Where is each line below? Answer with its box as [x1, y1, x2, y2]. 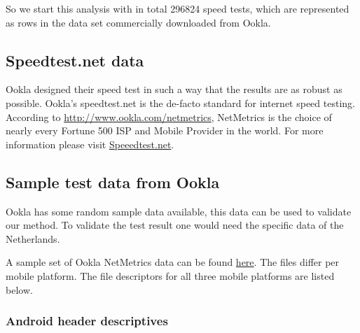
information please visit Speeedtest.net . [6, 136, 174, 151]
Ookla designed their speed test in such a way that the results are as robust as [6, 82, 342, 97]
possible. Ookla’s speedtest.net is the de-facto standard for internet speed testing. [6, 95, 355, 110]
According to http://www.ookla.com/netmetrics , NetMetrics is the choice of [6, 109, 332, 124]
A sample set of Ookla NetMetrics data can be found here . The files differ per [6, 255, 340, 269]
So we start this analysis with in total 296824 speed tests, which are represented [6, 1, 349, 15]
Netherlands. [6, 231, 60, 246]
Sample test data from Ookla [6, 171, 220, 192]
